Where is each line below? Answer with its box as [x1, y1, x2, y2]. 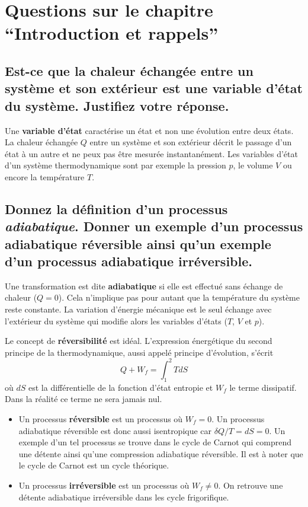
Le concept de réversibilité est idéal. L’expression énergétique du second [5, 334, 272, 347]
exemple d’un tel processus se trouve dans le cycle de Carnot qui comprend [18, 436, 291, 448]
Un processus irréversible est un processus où [18, 479, 190, 491]
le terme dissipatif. [229, 381, 297, 393]
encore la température [5, 170, 85, 183]
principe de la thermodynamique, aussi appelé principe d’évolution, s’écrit [5, 346, 274, 358]
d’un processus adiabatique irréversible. [5, 252, 252, 270]
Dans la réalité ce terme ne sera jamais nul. [5, 393, 162, 405]
